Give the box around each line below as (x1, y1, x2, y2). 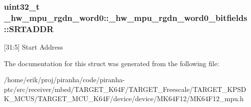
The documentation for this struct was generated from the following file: (4, 58, 219, 68)
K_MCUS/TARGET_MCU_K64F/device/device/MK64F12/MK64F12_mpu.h (4, 93, 244, 104)
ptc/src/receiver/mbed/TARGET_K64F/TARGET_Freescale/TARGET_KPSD (4, 84, 246, 94)
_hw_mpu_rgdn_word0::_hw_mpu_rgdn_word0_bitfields (4, 11, 248, 23)
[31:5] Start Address (4, 42, 63, 52)
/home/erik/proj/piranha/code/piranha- (4, 74, 125, 85)
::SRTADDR (4, 22, 54, 35)
